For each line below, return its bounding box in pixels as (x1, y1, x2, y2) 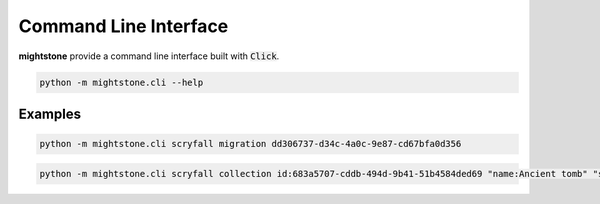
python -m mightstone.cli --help (39, 76, 204, 88)
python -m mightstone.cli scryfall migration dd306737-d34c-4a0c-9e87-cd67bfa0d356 (39, 138, 462, 150)
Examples (18, 105, 82, 122)
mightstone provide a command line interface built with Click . (18, 50, 280, 62)
